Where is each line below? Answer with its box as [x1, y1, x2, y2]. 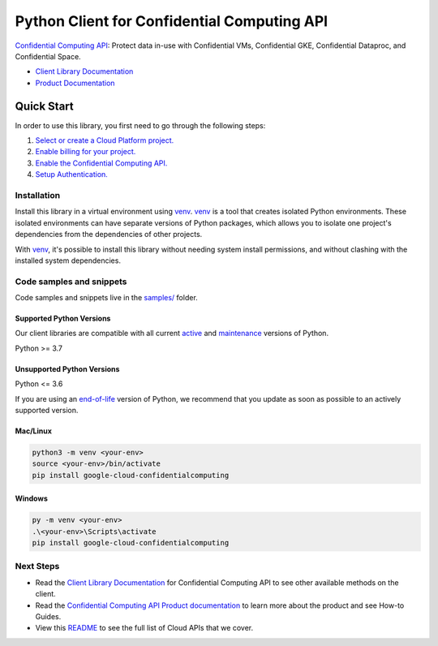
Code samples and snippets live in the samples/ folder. [15, 293, 198, 303]
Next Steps [15, 561, 60, 572]
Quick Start [15, 99, 74, 113]
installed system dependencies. [15, 256, 122, 265]
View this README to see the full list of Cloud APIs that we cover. [35, 623, 254, 633]
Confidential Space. [15, 51, 81, 61]
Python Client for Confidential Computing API [15, 12, 328, 30]
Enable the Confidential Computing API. [35, 158, 168, 168]
